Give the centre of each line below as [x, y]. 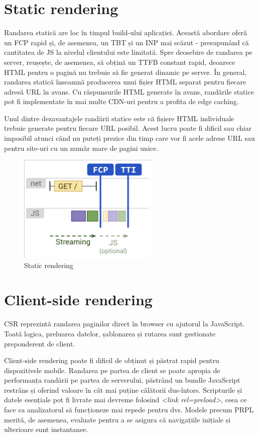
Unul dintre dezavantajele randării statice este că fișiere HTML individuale [119, 118]
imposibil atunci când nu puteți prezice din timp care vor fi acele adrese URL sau [129, 138]
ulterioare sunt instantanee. [46, 429]
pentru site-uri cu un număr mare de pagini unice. [81, 148]
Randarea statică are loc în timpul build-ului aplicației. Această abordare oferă [125, 32]
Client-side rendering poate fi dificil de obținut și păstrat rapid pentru [112, 360]
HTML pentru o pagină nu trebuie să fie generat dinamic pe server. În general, [125, 72]
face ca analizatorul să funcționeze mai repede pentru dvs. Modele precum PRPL [129, 410]
